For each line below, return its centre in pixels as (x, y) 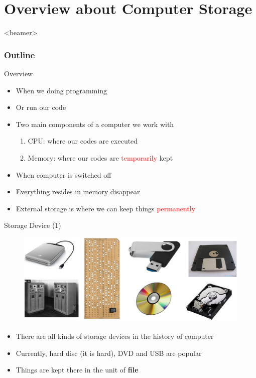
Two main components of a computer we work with (95, 124)
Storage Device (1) (33, 225)
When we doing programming (61, 90)
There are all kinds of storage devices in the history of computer (115, 336)
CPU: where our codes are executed (83, 141)
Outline (20, 54)
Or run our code (41, 107)
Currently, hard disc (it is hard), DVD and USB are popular (109, 353)
